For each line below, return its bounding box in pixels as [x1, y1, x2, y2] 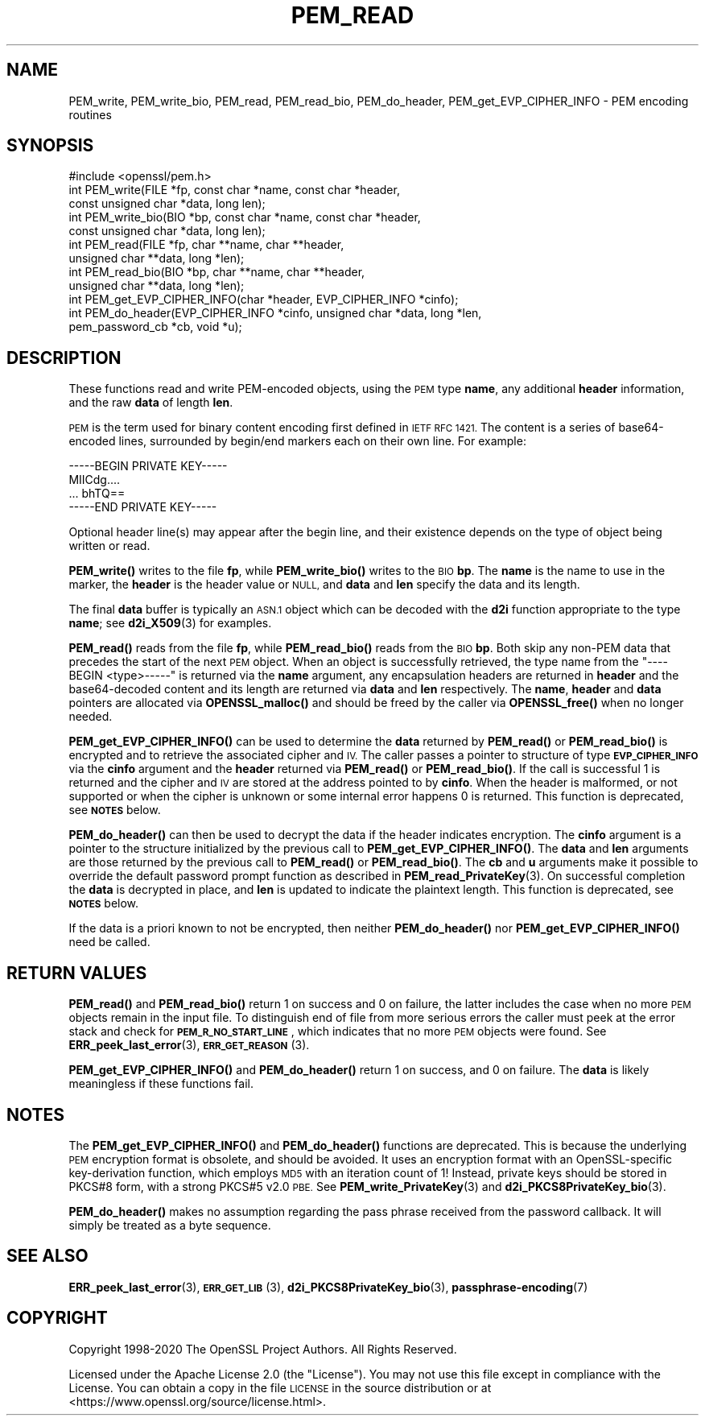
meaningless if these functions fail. [68, 1077, 254, 1091]
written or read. [68, 539, 150, 553]
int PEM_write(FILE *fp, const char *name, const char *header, [68, 183, 400, 197]
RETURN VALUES [6, 962, 147, 983]
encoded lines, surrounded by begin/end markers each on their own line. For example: [68, 434, 526, 449]
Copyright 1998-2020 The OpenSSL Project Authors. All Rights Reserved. [68, 1341, 457, 1356]
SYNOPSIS [6, 135, 94, 156]
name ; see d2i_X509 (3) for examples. [68, 616, 272, 630]
